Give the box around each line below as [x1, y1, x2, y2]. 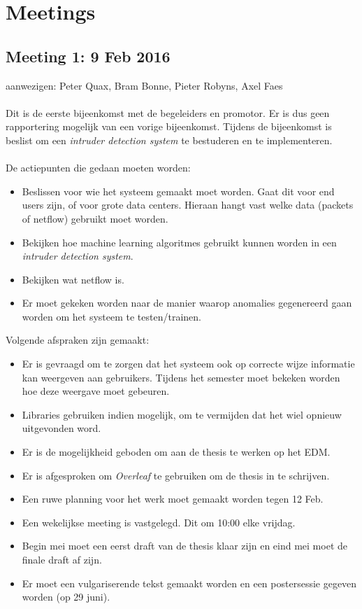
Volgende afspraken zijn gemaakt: [6, 332, 150, 347]
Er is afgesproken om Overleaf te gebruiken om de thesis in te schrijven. [22, 468, 330, 482]
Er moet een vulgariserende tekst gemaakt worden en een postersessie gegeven [22, 575, 357, 590]
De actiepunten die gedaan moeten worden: [6, 160, 191, 175]
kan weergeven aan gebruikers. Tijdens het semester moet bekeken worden [22, 370, 340, 384]
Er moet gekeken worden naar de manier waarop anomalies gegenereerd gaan [22, 295, 352, 310]
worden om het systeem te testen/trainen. [22, 309, 201, 323]
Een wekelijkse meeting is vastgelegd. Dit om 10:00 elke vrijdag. [22, 514, 296, 529]
